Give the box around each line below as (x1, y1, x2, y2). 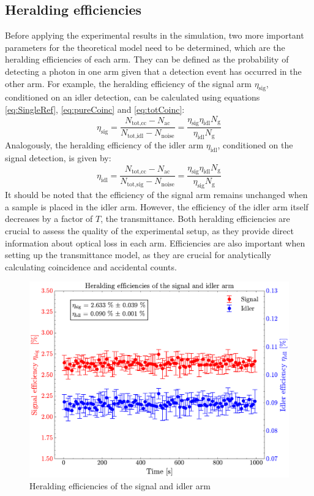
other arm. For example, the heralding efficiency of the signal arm (5, 77, 252, 90)
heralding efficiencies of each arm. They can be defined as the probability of (5, 53, 289, 66)
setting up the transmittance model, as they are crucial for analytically (5, 248, 271, 261)
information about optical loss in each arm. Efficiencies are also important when (5, 236, 305, 249)
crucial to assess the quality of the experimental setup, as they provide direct (5, 224, 294, 237)
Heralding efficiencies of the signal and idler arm (29, 479, 211, 492)
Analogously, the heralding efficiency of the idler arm (5, 139, 204, 151)
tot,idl (127, 132, 144, 139)
